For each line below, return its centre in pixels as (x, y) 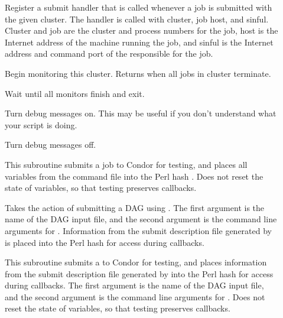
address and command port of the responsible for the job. (109, 53)
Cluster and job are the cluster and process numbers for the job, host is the (141, 30)
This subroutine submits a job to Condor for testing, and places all (126, 164)
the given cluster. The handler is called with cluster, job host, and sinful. (137, 19)
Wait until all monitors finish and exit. (75, 93)
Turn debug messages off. (51, 145)
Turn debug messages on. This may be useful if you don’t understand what (141, 113)
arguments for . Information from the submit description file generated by (138, 230)
